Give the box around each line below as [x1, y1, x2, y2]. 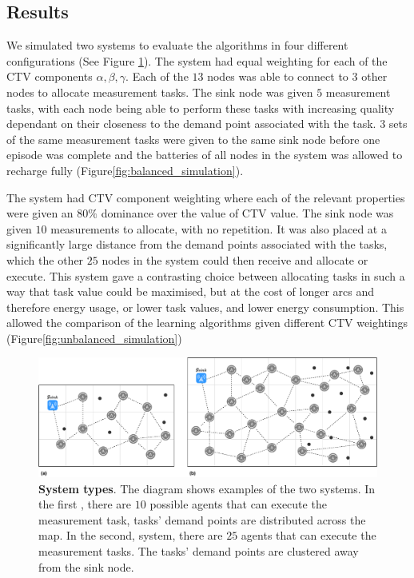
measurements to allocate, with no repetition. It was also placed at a [50, 220, 387, 237]
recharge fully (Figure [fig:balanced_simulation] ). [6, 161, 244, 178]
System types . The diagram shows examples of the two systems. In [38, 480, 376, 496]
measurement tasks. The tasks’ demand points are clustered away [38, 542, 359, 559]
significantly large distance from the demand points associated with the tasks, [6, 236, 388, 253]
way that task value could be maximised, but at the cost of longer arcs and [6, 283, 375, 300]
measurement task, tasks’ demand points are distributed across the [38, 511, 366, 528]
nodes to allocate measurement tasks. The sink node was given [6, 83, 313, 100]
